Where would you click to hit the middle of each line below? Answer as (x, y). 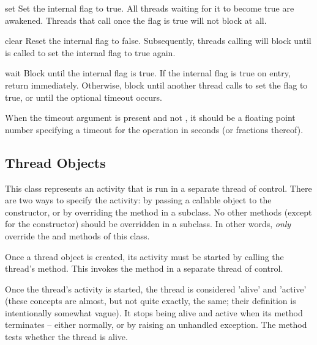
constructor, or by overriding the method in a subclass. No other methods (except (158, 212)
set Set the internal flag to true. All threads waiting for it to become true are (150, 8)
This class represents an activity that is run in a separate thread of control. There (158, 188)
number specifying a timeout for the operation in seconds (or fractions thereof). (154, 129)
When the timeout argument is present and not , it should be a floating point (150, 118)
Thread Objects (55, 162)
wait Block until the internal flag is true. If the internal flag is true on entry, (148, 73)
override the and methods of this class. (77, 235)
